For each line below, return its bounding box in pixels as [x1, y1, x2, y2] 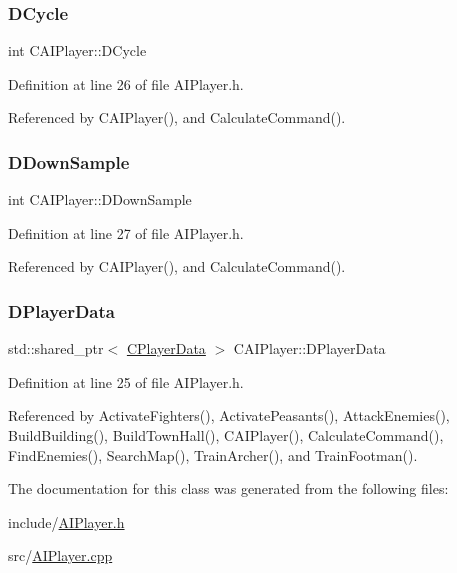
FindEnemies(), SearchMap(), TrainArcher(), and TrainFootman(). [8, 444, 418, 465]
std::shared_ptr [8, 338, 104, 359]
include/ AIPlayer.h [8, 511, 125, 532]
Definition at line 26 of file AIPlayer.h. [8, 73, 244, 94]
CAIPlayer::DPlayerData [233, 338, 386, 359]
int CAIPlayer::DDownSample [8, 189, 192, 210]
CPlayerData [126, 338, 206, 359]
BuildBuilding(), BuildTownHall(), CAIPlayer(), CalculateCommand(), [8, 425, 444, 445]
